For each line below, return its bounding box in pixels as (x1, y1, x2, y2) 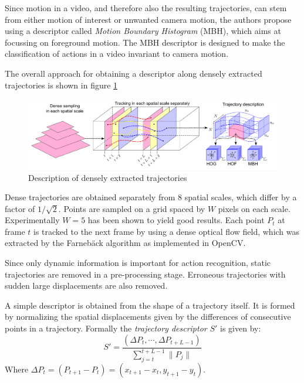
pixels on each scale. (218, 202, 291, 214)
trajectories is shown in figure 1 (5, 78, 118, 91)
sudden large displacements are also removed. (5, 279, 168, 292)
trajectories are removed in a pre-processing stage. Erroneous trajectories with (5, 268, 286, 280)
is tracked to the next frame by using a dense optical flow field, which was (33, 225, 300, 237)
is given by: (220, 322, 261, 334)
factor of (5, 202, 35, 214)
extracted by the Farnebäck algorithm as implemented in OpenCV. (5, 237, 246, 249)
